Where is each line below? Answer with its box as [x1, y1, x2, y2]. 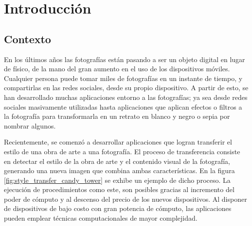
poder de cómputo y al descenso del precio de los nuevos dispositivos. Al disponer [4, 194, 247, 204]
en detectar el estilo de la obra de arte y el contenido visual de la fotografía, [4, 156, 231, 166]
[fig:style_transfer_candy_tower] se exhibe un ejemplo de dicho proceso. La [4, 175, 231, 185]
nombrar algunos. [4, 120, 56, 130]
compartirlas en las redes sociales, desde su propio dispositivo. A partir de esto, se [4, 82, 249, 93]
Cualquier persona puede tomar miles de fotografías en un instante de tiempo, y [4, 73, 243, 83]
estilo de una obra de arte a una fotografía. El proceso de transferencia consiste [4, 146, 240, 156]
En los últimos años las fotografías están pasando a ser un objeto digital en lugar [4, 54, 245, 64]
